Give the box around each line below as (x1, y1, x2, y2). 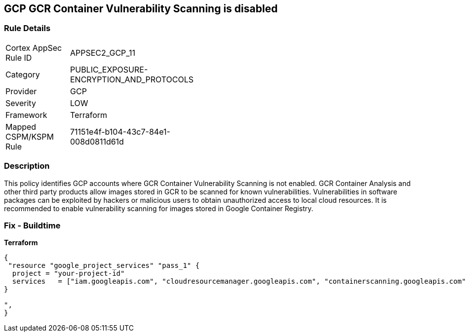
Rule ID (5, 52, 32, 63)
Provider (5, 86, 37, 96)
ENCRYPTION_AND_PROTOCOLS (70, 74, 194, 84)
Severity (5, 98, 36, 108)
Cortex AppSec (5, 42, 62, 53)
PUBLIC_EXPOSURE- (70, 64, 148, 75)
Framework (5, 110, 47, 120)
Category (5, 69, 40, 79)
